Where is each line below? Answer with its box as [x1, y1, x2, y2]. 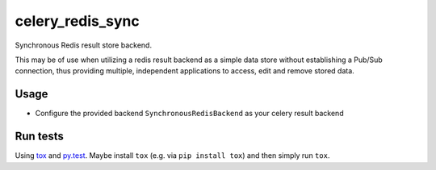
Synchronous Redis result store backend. [15, 40, 153, 50]
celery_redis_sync [15, 12, 140, 30]
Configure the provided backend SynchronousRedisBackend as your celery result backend [35, 109, 344, 118]
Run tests [15, 130, 64, 143]
